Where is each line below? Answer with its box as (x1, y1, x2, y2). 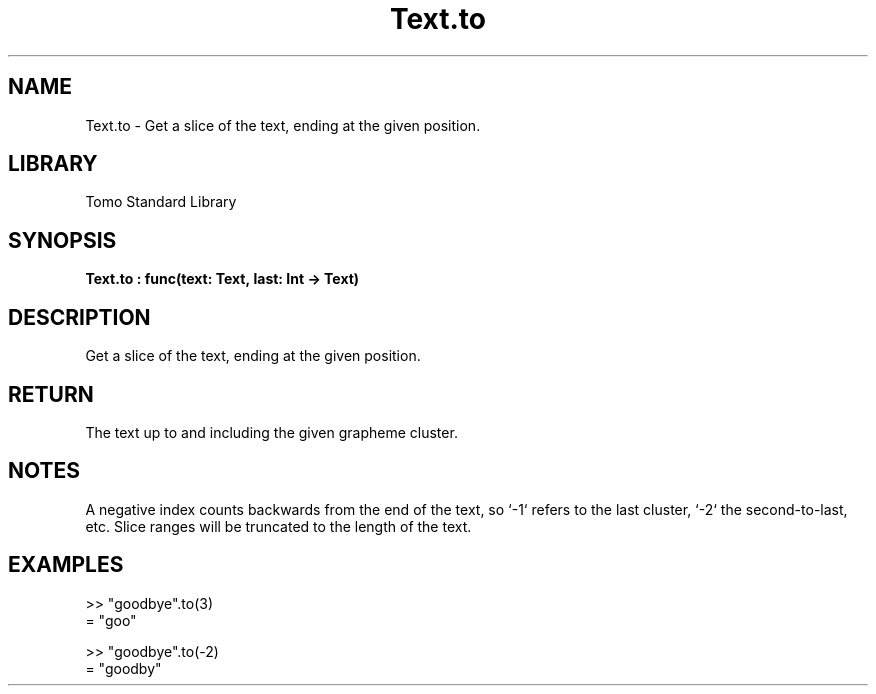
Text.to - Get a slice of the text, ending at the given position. (85, 116, 481, 134)
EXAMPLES (8, 552, 124, 578)
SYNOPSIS (8, 227, 117, 253)
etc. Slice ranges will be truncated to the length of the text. (85, 517, 472, 535)
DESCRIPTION (8, 304, 151, 330)
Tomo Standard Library (85, 193, 237, 211)
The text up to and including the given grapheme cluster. (85, 423, 458, 441)
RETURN (8, 381, 94, 407)
